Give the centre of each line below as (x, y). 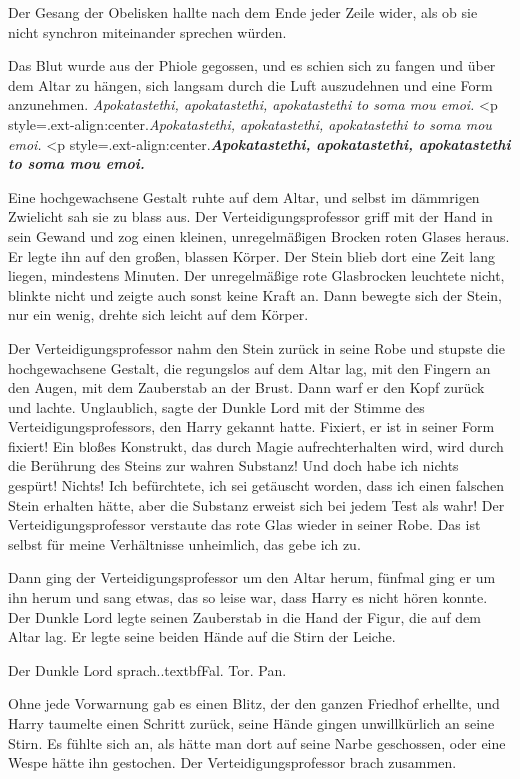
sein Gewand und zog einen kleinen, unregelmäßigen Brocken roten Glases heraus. (259, 235)
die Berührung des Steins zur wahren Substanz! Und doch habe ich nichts (233, 465)
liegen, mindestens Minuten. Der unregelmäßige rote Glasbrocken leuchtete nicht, (256, 275)
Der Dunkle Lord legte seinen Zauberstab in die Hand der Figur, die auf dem (244, 616)
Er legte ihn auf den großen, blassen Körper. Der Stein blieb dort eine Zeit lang (251, 255)
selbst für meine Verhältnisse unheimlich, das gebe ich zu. (184, 543)
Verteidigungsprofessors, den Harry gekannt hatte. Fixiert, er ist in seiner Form (251, 426)
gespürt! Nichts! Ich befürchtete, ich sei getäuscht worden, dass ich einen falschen (256, 485)
